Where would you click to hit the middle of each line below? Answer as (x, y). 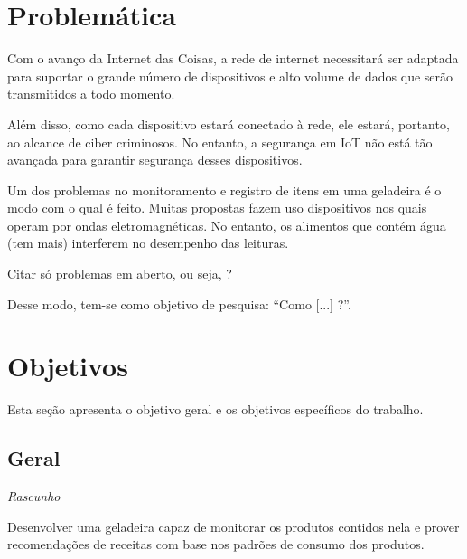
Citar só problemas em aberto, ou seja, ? (120, 274)
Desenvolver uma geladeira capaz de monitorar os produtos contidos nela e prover (233, 526)
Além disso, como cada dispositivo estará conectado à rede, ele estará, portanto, (229, 123)
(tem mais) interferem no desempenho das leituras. (148, 243)
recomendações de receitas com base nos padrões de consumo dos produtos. (216, 544)
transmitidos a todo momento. (91, 94)
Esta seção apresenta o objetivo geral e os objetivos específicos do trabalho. (215, 409)
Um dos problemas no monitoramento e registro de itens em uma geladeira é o (224, 189)
